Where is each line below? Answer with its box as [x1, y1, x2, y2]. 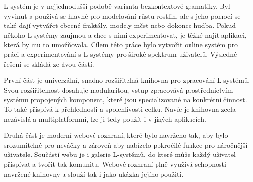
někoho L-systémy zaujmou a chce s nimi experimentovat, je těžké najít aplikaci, [4, 29, 247, 40]
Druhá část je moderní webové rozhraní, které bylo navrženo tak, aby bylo [4, 130, 228, 140]
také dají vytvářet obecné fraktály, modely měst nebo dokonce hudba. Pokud [4, 20, 236, 30]
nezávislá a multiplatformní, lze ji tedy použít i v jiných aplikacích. [4, 113, 206, 124]
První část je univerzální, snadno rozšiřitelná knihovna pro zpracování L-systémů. [4, 75, 250, 85]
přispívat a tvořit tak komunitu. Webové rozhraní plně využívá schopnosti [4, 158, 226, 169]
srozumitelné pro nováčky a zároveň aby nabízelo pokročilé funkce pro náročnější [4, 139, 248, 150]
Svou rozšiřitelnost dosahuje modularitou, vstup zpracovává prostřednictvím [4, 84, 233, 95]
